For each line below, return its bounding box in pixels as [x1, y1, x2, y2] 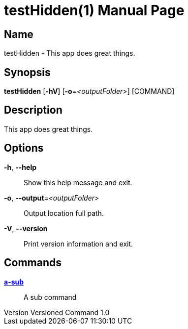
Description [4, 104, 63, 117]
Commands [4, 256, 62, 269]
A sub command [24, 292, 77, 301]
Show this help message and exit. [24, 178, 132, 187]
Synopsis [4, 66, 51, 79]
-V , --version [4, 224, 48, 233]
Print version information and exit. [24, 239, 133, 248]
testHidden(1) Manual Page [4, 2, 185, 19]
